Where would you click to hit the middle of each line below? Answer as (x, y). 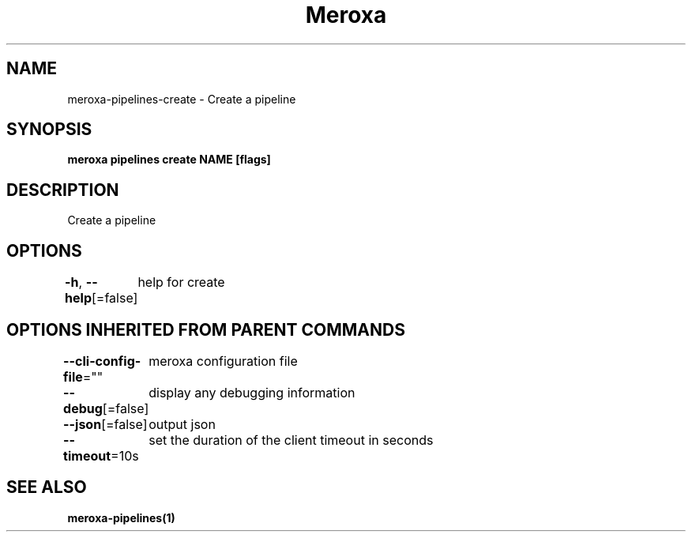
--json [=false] (105, 424)
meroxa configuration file (223, 361)
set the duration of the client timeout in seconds (291, 440)
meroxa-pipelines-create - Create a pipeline (182, 99)
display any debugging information (252, 392)
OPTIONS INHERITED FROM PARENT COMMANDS (206, 329)
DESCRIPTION (63, 190)
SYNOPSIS (49, 130)
